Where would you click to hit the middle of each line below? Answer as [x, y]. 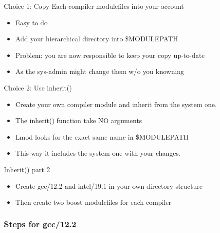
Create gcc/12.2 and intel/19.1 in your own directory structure [109, 186]
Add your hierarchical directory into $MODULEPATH [97, 39]
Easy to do [31, 22]
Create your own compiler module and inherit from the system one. [116, 104]
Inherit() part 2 [27, 169]
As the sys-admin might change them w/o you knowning [100, 71]
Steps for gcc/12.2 [40, 224]
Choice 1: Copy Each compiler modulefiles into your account [94, 6]
